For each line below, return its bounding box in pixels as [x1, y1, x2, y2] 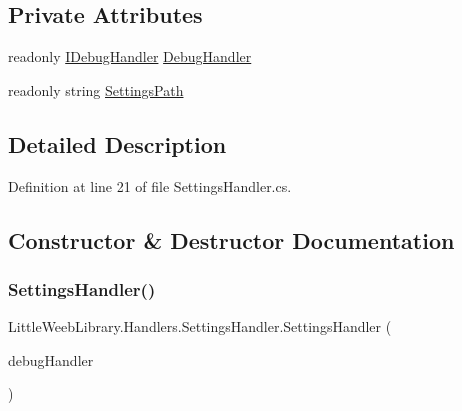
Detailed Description [8, 128, 227, 159]
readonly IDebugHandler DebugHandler [8, 46, 252, 67]
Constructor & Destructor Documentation [8, 224, 455, 255]
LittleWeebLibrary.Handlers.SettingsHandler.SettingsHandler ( [8, 316, 392, 337]
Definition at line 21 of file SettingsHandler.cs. [8, 175, 292, 196]
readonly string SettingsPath [8, 79, 184, 100]
